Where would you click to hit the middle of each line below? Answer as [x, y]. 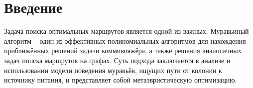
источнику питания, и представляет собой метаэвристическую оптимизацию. [121, 80]
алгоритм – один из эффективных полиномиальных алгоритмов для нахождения [125, 41]
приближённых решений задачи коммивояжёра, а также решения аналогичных [123, 50]
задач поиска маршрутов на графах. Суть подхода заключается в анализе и [117, 60]
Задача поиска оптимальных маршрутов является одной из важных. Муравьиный [126, 31]
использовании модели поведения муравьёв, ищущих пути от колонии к [113, 70]
